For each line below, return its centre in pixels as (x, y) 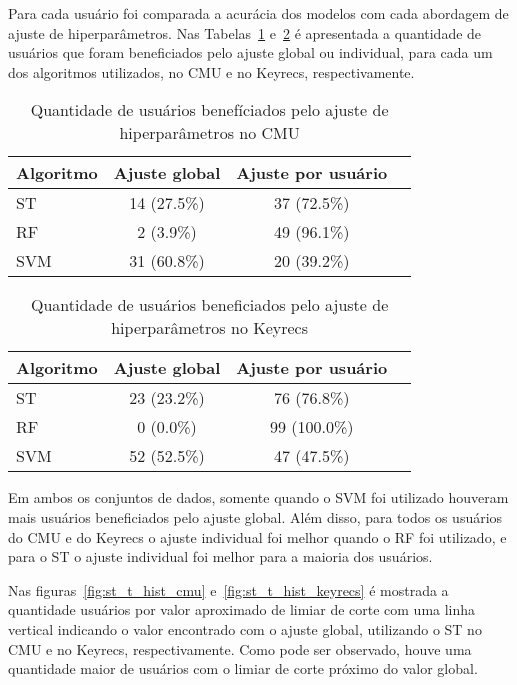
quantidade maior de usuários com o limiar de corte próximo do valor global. (243, 668)
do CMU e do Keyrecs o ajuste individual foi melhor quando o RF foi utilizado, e (257, 536)
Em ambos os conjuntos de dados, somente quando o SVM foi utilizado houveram (258, 497)
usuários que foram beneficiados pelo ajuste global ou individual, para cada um (250, 52)
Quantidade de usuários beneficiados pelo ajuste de (209, 305)
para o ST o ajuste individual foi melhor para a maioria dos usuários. (220, 556)
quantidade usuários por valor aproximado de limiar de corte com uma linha (242, 609)
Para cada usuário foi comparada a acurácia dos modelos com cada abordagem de (258, 13)
